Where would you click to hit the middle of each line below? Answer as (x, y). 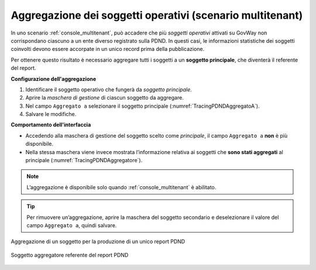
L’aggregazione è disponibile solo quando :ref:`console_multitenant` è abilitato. (121, 187)
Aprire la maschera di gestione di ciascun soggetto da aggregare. (104, 98)
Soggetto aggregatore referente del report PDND (70, 255)
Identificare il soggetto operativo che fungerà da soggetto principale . (109, 89)
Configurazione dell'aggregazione (54, 78)
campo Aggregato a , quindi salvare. (72, 225)
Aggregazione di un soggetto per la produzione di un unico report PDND (98, 242)
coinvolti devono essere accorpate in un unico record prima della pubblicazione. (108, 49)
